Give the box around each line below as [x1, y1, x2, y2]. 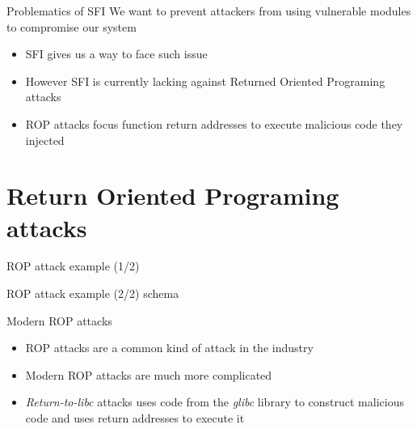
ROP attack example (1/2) [6, 257, 140, 274]
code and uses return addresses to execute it [25, 410, 245, 427]
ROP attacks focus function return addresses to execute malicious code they [25, 115, 403, 132]
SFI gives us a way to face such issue [25, 45, 208, 62]
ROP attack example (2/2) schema [6, 285, 179, 302]
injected [25, 131, 65, 148]
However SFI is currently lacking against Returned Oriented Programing [25, 72, 385, 89]
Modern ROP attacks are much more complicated [25, 366, 272, 383]
